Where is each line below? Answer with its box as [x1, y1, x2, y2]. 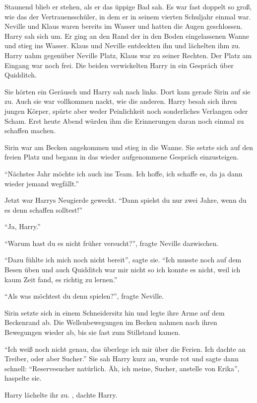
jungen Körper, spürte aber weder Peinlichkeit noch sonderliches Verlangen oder [4, 105, 248, 116]
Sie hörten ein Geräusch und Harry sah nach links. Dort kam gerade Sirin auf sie [4, 86, 251, 96]
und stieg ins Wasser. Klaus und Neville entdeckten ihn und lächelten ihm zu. [4, 40, 241, 51]
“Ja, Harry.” [4, 221, 41, 232]
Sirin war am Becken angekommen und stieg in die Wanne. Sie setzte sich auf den [4, 142, 253, 152]
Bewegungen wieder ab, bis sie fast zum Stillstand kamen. [4, 327, 181, 337]
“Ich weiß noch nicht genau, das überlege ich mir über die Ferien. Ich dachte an [4, 343, 246, 354]
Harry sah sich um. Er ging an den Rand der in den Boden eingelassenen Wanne [4, 30, 250, 41]
